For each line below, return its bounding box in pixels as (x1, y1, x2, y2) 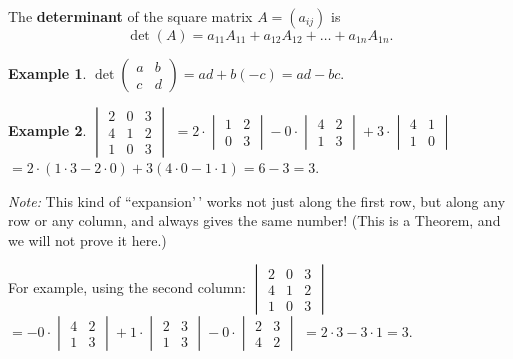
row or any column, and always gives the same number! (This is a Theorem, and (8, 210, 501, 231)
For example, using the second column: (8, 277, 246, 298)
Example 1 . (8, 63, 87, 83)
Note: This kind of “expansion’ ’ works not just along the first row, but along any (8, 190, 506, 211)
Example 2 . (8, 120, 87, 140)
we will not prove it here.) (8, 229, 167, 250)
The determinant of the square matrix (8, 6, 253, 26)
